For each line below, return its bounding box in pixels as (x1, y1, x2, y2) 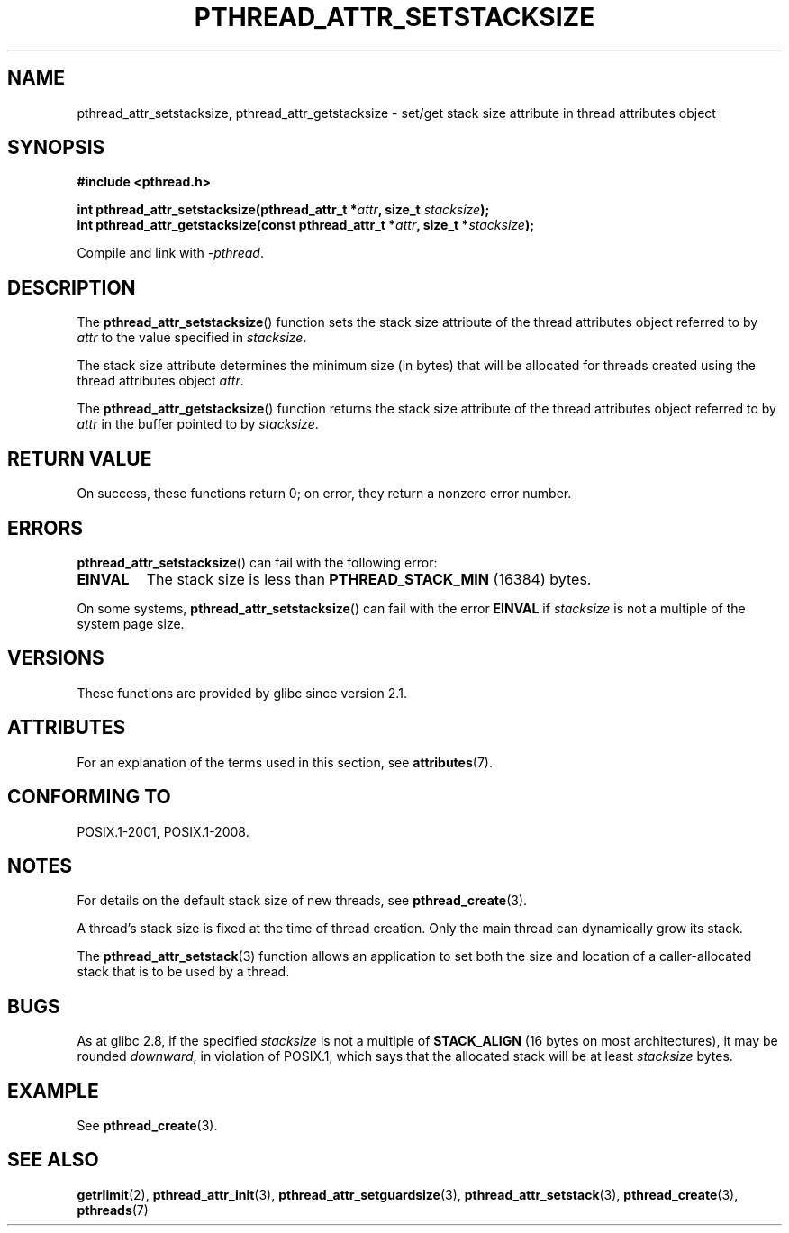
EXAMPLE (7, 1079, 99, 1102)
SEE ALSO (7, 1148, 99, 1172)
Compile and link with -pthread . (77, 245, 264, 261)
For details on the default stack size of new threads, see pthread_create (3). (77, 893, 528, 909)
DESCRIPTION (7, 276, 136, 299)
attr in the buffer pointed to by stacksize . (77, 416, 319, 432)
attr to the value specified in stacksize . (77, 330, 307, 346)
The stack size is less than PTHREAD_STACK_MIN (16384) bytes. (146, 569, 592, 588)
